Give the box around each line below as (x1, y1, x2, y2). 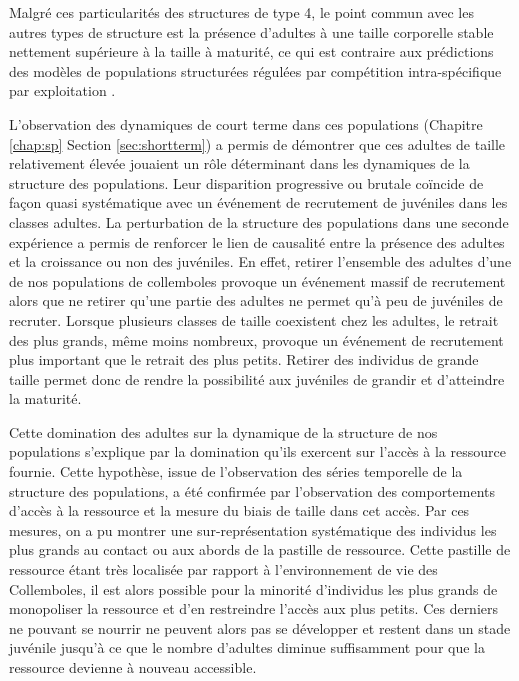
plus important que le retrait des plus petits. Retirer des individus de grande (9, 349, 479, 370)
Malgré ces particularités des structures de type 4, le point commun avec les (9, 2, 474, 22)
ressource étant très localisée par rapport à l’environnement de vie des (9, 559, 438, 580)
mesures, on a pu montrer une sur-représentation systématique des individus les (9, 519, 497, 540)
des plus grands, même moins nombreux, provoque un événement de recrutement (9, 329, 504, 350)
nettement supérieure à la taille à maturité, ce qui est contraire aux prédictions (9, 41, 494, 62)
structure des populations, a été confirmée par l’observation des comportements (9, 480, 496, 501)
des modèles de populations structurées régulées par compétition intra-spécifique (9, 60, 502, 81)
